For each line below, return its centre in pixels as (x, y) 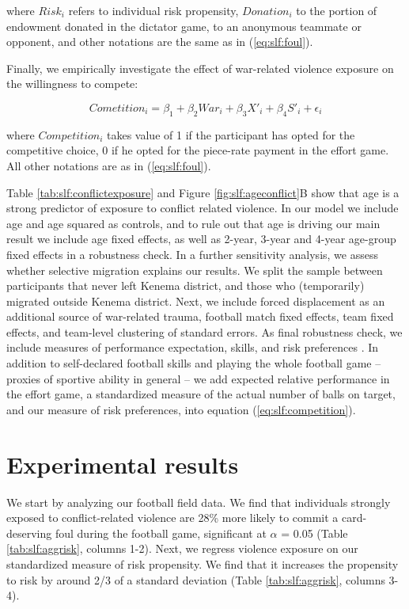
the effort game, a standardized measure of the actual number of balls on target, (201, 394)
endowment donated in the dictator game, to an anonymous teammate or (184, 26)
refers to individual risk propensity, (153, 10)
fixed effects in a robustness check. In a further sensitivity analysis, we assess (192, 254)
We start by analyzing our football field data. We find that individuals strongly (199, 502)
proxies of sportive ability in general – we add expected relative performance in (198, 378)
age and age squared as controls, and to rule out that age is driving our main (193, 223)
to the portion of (337, 10)
